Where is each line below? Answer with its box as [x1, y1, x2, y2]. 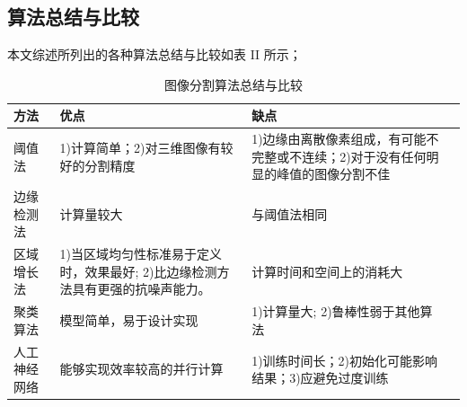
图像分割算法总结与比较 [164, 75, 303, 93]
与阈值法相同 [251, 204, 328, 223]
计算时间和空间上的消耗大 [251, 261, 403, 280]
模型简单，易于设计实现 [59, 311, 198, 330]
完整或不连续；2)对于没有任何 [251, 146, 427, 165]
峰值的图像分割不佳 [277, 164, 391, 183]
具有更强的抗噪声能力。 [72, 279, 211, 298]
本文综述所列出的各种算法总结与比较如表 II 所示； [7, 45, 302, 64]
